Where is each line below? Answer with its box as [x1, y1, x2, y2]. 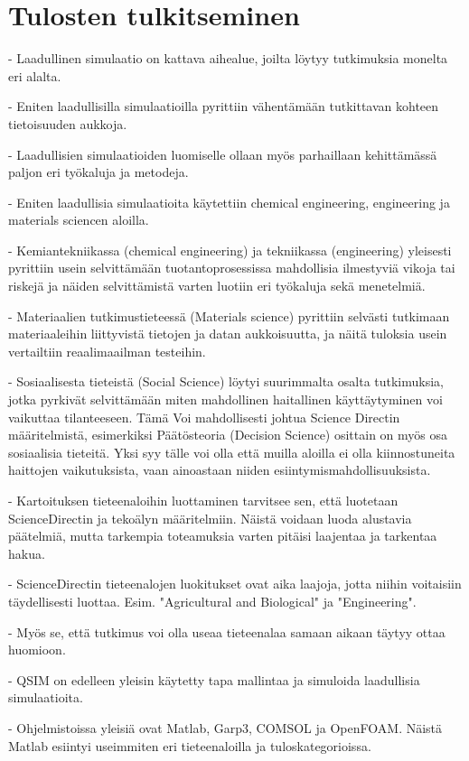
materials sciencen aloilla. [8, 210, 149, 229]
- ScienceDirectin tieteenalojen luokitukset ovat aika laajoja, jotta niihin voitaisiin [8, 574, 462, 593]
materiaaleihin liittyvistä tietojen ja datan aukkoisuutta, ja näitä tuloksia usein [8, 324, 447, 343]
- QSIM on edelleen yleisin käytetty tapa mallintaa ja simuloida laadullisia [8, 670, 420, 689]
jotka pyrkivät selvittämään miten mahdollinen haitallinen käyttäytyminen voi [8, 390, 443, 409]
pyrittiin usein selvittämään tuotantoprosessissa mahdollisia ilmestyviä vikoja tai [8, 258, 455, 277]
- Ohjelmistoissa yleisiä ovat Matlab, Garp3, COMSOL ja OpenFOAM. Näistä [8, 718, 443, 737]
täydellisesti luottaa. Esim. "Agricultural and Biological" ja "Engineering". [8, 591, 417, 610]
